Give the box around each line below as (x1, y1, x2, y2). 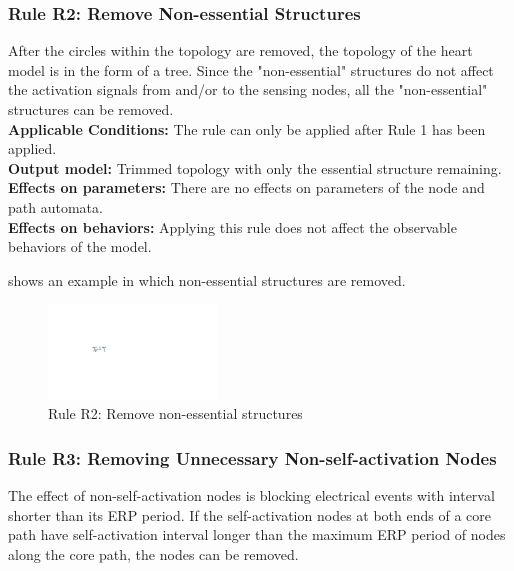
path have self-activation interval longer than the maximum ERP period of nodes (8, 524, 506, 545)
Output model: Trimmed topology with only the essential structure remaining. (8, 157, 502, 178)
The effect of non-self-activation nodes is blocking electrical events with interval (8, 485, 495, 506)
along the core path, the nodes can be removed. (8, 543, 299, 564)
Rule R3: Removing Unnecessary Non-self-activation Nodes (8, 445, 497, 470)
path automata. (8, 196, 103, 217)
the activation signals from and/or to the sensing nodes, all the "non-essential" (8, 79, 488, 100)
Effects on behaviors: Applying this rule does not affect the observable (8, 216, 457, 237)
